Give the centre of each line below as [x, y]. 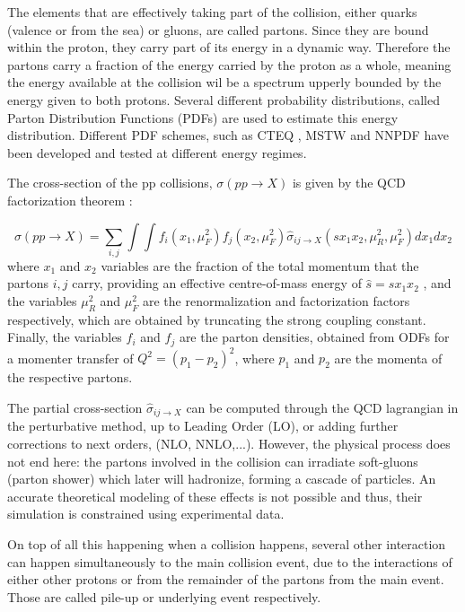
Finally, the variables [65, 337]
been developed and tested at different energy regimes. [157, 152]
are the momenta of [388, 358]
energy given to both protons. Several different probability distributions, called [224, 99]
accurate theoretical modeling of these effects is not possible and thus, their [215, 496]
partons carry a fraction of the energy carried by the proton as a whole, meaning [229, 64]
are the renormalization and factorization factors [276, 301]
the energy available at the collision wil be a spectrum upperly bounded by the [224, 82]
